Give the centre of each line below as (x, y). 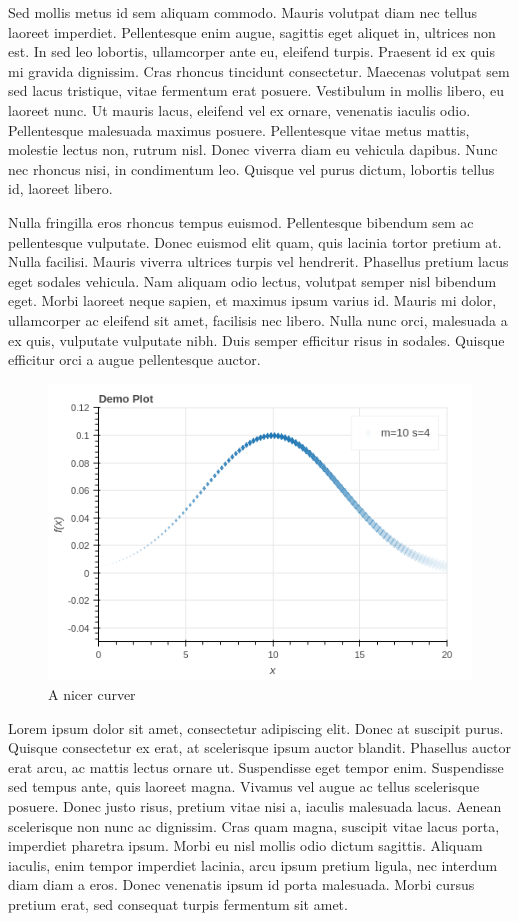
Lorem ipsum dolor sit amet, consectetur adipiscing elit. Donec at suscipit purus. (256, 727)
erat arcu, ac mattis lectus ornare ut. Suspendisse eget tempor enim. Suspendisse (256, 766)
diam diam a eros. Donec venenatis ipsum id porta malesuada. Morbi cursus (241, 884)
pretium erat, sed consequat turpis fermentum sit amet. (178, 904)
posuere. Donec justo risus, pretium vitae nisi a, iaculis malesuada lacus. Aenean (255, 806)
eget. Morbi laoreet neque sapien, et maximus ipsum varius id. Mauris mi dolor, (252, 300)
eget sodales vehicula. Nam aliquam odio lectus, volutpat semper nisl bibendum (252, 280)
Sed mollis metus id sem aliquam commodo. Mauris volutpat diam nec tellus (243, 12)
